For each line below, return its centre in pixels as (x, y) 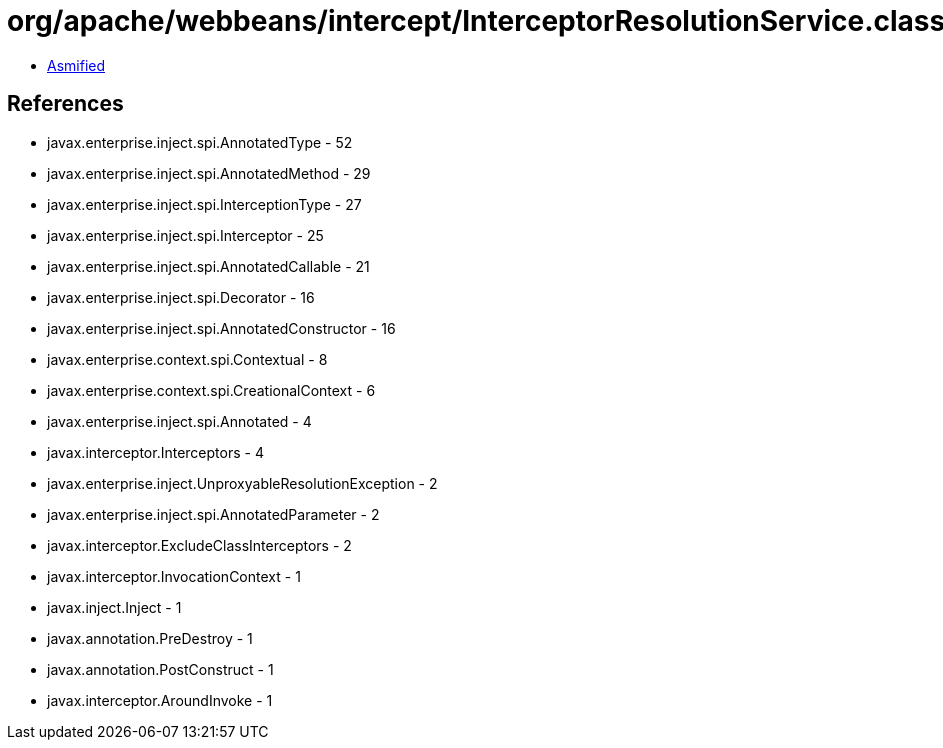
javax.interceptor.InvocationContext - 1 (174, 576)
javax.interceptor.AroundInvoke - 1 (160, 700)
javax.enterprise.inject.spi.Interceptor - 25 (185, 235)
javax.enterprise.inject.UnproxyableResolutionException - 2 (242, 483)
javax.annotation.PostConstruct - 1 (160, 669)
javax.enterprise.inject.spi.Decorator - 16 (181, 297)
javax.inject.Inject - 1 (114, 607)
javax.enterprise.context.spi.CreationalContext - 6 (211, 390)
